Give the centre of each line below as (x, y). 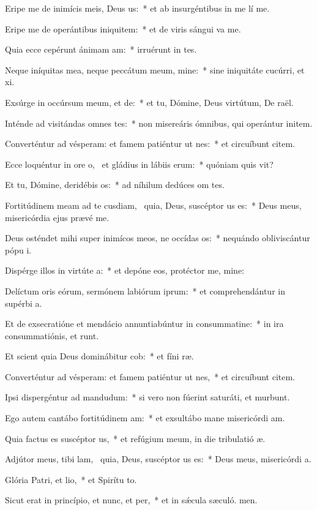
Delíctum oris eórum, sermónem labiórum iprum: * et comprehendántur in (145, 291)
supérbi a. (24, 303)
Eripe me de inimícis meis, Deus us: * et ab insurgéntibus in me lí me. (137, 8)
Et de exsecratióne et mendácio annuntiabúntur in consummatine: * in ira (144, 324)
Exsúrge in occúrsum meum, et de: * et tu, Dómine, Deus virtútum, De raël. (149, 102)
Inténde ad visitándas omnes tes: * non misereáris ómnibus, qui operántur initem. (159, 123)
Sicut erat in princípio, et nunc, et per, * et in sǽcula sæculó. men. (131, 500)
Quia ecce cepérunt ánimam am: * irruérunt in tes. (101, 49)
